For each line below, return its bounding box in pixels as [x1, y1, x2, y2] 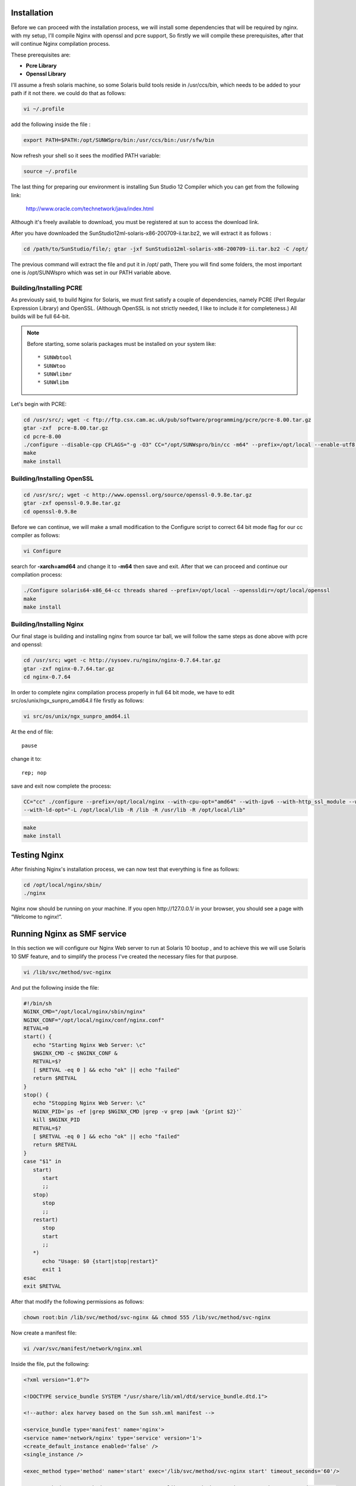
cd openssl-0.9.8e [23, 508, 77, 515]
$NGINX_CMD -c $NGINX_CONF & [33, 1050, 118, 1057]
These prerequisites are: [11, 51, 71, 58]
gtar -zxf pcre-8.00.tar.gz [23, 425, 109, 432]
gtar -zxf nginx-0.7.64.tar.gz [23, 665, 115, 672]
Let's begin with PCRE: [11, 400, 67, 407]
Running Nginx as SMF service [11, 929, 127, 939]
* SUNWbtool [37, 354, 72, 361]
